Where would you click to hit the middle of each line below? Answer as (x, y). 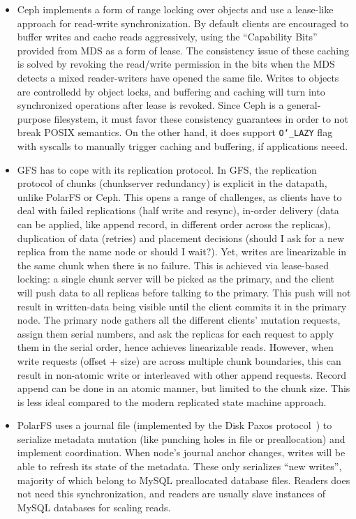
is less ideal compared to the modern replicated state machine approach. (172, 401)
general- (304, 105)
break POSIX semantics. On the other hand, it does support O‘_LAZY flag (175, 132)
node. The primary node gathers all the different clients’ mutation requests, (179, 320)
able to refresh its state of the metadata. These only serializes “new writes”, (179, 466)
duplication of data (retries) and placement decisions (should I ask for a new (181, 238)
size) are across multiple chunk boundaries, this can (231, 360)
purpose (34, 118)
